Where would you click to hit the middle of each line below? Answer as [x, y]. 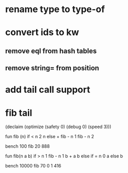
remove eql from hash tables [51, 51]
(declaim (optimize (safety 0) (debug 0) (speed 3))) [58, 127]
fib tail [19, 113]
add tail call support [48, 90]
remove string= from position [52, 68]
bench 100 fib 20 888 [27, 146]
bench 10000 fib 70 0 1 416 [33, 166]
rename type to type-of [55, 9]
